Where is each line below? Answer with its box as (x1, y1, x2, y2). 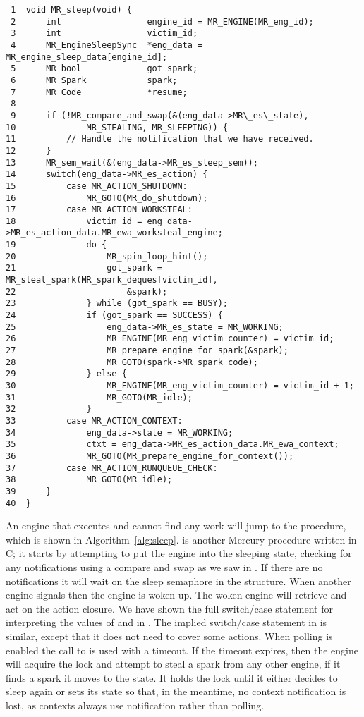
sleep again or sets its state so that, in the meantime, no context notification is (6, 684, 346, 699)
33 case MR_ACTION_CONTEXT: (6, 415, 183, 426)
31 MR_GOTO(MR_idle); (6, 392, 193, 403)
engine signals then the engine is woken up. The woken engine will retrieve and (6, 587, 347, 602)
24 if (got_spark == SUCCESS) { (6, 310, 223, 321)
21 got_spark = (6, 263, 162, 274)
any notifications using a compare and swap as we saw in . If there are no (6, 560, 323, 574)
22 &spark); (6, 286, 168, 297)
